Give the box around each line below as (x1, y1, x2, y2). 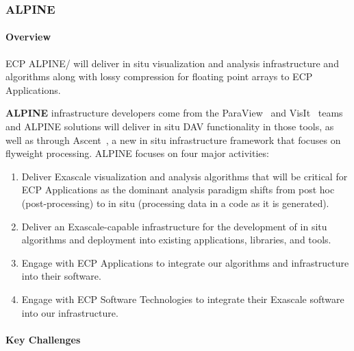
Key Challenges (5, 332, 81, 346)
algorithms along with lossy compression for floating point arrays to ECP (5, 69, 313, 84)
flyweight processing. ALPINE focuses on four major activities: (5, 146, 269, 160)
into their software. (21, 269, 101, 283)
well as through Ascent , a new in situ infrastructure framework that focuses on (5, 132, 341, 147)
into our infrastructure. (21, 305, 118, 319)
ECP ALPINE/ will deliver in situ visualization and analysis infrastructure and (5, 56, 339, 70)
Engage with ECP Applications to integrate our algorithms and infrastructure (21, 255, 349, 269)
